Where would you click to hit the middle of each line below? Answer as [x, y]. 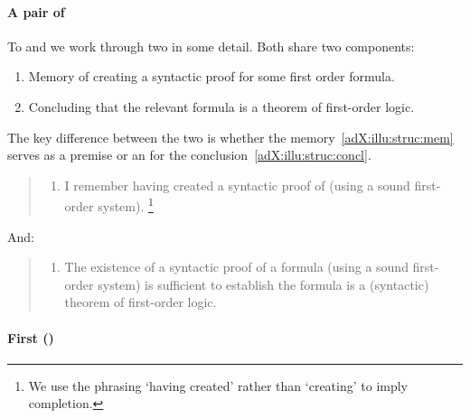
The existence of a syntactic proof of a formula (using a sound [236, 267]
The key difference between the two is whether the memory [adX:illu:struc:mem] [230, 137]
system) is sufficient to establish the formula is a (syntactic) [263, 284]
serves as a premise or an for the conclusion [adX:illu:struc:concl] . [189, 155]
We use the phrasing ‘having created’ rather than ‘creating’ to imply [218, 385]
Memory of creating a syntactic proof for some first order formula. [211, 76]
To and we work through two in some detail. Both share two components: [211, 46]
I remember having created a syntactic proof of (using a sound [237, 185]
